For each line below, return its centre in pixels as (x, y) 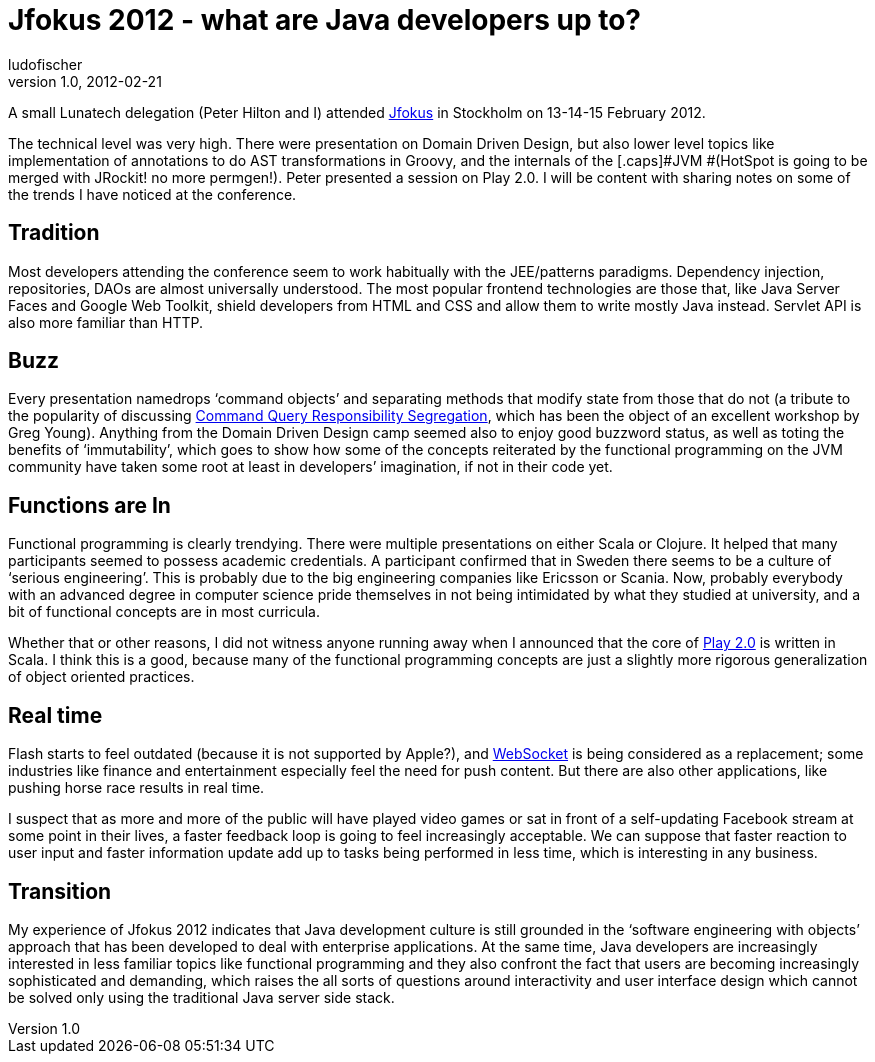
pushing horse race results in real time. (136, 788)
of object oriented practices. (101, 677)
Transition (60, 891)
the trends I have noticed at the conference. (152, 194)
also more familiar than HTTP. (106, 322)
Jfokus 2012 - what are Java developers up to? (324, 20)
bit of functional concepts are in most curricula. (164, 612)
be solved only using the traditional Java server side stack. (201, 997)
